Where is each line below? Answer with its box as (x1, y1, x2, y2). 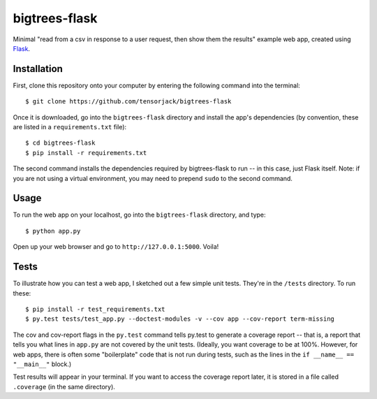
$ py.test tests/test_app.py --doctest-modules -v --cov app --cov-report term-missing (25, 315, 335, 323)
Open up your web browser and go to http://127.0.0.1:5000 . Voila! (13, 242, 219, 251)
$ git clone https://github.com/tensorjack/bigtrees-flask (25, 98, 232, 106)
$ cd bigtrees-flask (25, 139, 96, 147)
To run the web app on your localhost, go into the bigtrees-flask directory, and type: (13, 210, 266, 219)
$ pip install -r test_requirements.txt (25, 305, 165, 313)
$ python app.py (25, 227, 81, 235)
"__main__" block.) (13, 360, 72, 368)
